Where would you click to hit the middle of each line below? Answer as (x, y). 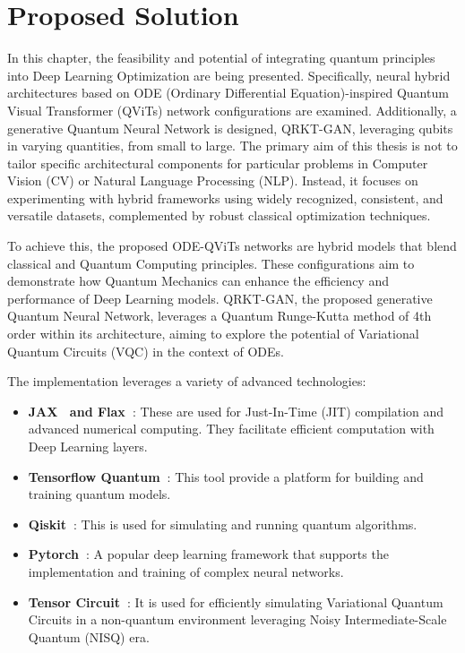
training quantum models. (99, 494)
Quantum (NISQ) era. (89, 636)
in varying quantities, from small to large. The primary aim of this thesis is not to (232, 146)
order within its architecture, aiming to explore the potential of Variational (213, 334)
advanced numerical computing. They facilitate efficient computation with (231, 429)
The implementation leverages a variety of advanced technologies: (187, 381)
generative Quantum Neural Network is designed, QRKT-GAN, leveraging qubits (230, 128)
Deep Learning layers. (88, 446)
